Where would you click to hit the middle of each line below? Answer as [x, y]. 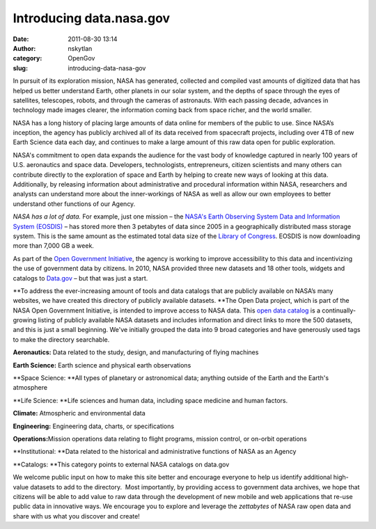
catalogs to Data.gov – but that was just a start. [80, 278]
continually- [339, 310]
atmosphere [30, 388]
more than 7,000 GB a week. [53, 246]
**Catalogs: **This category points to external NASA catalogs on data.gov [121, 464]
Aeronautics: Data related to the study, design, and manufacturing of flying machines [136, 352]
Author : [24, 48]
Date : [21, 39]
